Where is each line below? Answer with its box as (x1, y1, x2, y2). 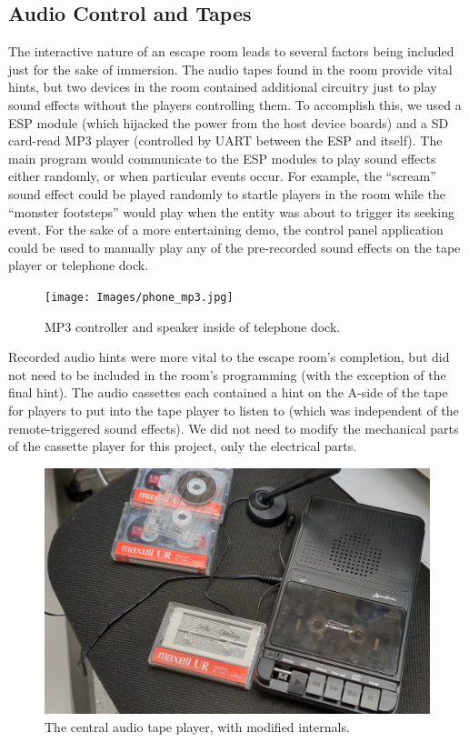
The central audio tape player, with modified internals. (45, 717, 350, 736)
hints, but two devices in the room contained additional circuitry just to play (8, 77, 437, 96)
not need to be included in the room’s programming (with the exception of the (8, 365, 446, 384)
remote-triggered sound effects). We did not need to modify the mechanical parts (8, 418, 459, 437)
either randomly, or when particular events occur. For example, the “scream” (8, 166, 436, 185)
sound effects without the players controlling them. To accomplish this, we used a (8, 95, 462, 114)
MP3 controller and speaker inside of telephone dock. (45, 316, 341, 336)
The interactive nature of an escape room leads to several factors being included (8, 42, 454, 61)
